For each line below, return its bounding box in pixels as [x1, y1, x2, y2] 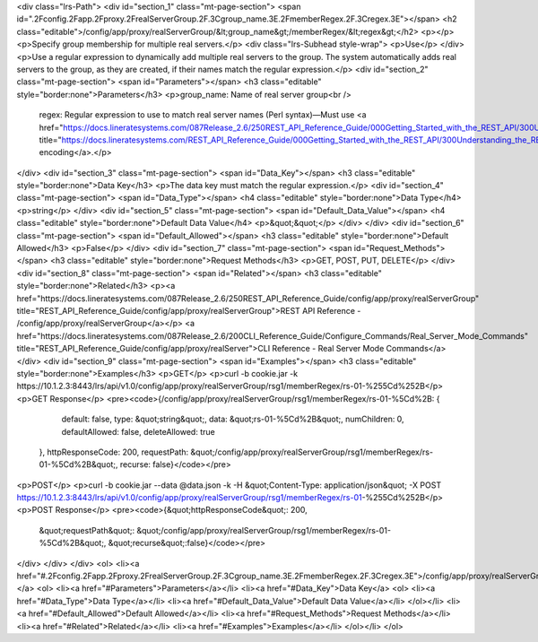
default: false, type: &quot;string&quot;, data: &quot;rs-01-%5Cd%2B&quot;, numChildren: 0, [61, 413, 404, 425]
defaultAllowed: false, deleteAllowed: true [61, 426, 215, 437]
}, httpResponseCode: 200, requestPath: [39, 447, 189, 457]
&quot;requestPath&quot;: [39, 525, 135, 535]
